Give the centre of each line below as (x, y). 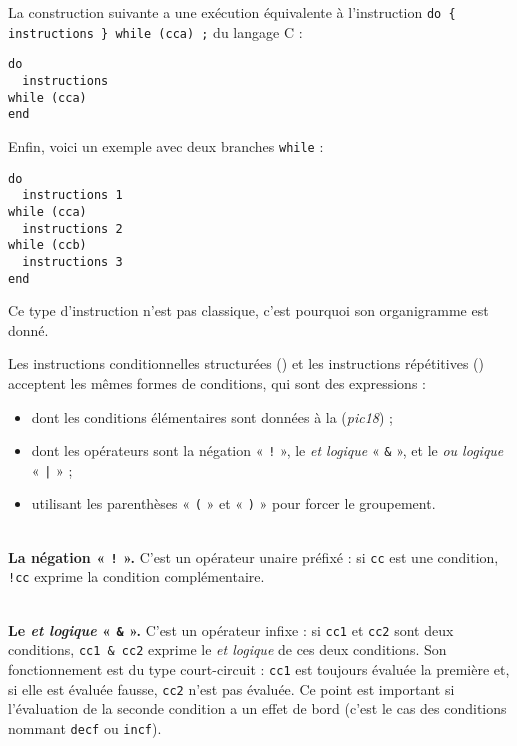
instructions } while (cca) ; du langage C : (155, 31)
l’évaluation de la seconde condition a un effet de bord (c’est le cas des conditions (257, 708)
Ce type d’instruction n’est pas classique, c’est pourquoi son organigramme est (248, 310)
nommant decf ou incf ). (85, 727)
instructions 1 (72, 195)
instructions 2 (72, 228)
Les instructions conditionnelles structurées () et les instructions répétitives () (246, 363)
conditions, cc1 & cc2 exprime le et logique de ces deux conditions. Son (227, 649)
